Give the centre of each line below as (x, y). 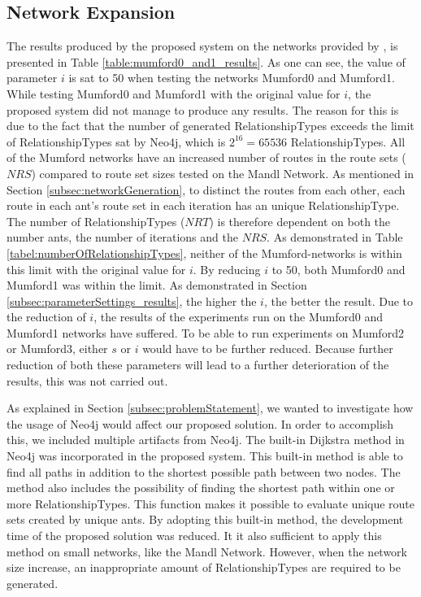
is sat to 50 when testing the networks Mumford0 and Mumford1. (232, 78)
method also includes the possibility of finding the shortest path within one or (201, 488)
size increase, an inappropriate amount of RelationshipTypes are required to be (204, 567)
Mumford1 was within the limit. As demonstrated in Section (157, 285)
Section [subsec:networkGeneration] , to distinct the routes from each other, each (206, 189)
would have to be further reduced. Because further (268, 349)
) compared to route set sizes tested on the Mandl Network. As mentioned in (223, 173)
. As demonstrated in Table (335, 237)
